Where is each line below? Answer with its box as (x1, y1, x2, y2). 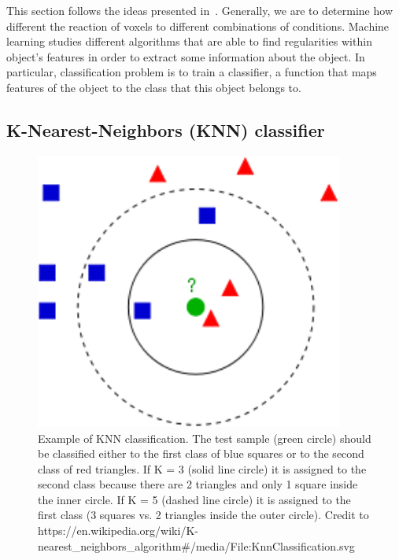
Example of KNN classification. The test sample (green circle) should (38, 429, 371, 446)
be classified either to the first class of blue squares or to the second (38, 445, 364, 462)
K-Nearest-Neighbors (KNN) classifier (6, 117, 325, 142)
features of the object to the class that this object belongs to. (6, 79, 301, 95)
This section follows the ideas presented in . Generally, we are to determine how (6, 2, 393, 18)
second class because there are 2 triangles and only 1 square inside (38, 476, 358, 492)
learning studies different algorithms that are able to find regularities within (6, 33, 372, 50)
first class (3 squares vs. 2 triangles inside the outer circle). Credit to (38, 507, 369, 523)
